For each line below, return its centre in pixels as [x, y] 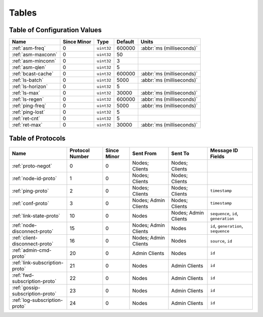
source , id [221, 241]
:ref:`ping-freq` [29, 106]
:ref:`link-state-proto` [36, 216]
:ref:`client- [25, 238]
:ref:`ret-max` [27, 125]
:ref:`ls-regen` [28, 99]
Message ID [224, 150]
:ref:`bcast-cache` [33, 74]
